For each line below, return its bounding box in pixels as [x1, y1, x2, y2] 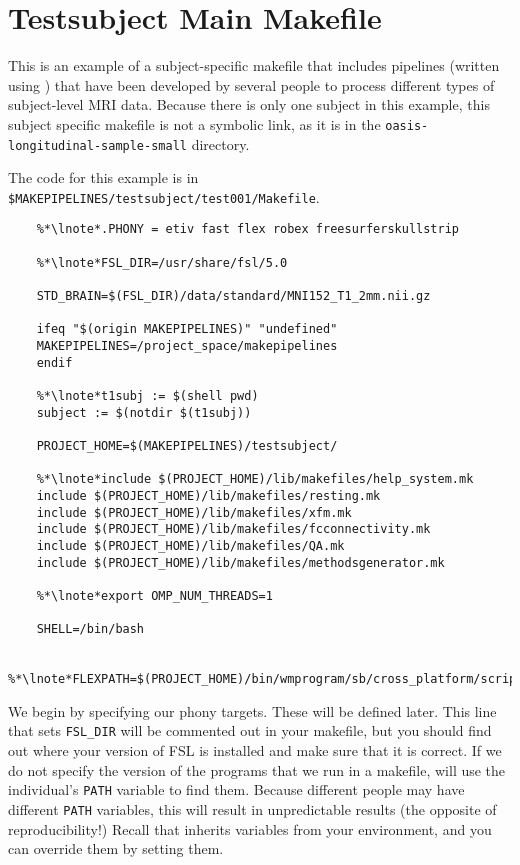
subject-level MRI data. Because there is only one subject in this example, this [8, 94, 490, 115]
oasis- [385, 118, 429, 133]
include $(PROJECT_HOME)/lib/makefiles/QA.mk [36, 538, 345, 553]
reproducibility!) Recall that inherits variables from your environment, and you [8, 818, 492, 839]
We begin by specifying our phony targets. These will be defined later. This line [8, 700, 497, 721]
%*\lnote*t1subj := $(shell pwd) [36, 389, 259, 404]
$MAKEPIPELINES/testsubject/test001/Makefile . [8, 186, 320, 207]
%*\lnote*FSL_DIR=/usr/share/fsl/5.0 [36, 255, 288, 270]
